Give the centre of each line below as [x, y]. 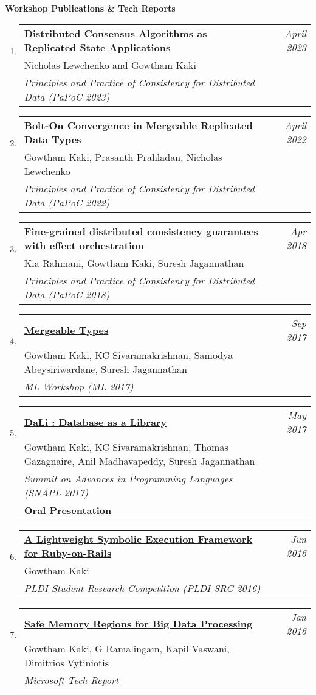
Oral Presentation [68, 510]
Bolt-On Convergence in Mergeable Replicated [138, 125]
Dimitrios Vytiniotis [66, 662]
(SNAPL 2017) [56, 492]
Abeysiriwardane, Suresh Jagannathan [105, 369]
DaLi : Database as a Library [95, 422]
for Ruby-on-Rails [68, 552]
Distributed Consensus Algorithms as [115, 33]
